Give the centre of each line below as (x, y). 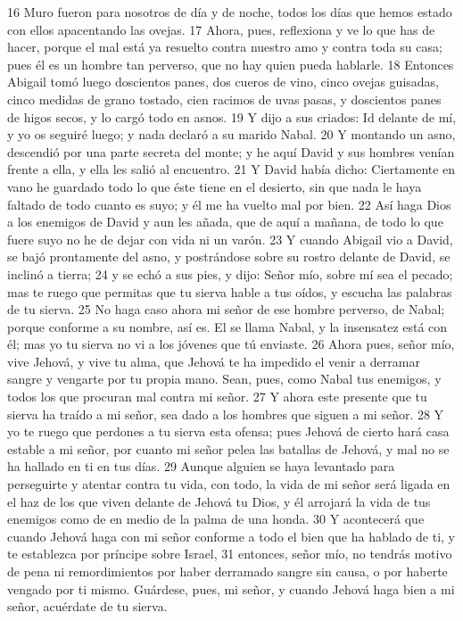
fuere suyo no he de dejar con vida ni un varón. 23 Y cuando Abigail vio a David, (230, 239)
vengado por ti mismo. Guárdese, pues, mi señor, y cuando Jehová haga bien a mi (231, 588)
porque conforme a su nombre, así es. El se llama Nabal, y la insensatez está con (227, 326)
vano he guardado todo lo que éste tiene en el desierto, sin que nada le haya (215, 186)
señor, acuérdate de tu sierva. (87, 606)
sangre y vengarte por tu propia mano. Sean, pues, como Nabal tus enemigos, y (224, 379)
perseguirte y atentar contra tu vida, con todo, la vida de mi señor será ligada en (229, 484)
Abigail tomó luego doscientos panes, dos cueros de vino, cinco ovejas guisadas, (223, 82)
